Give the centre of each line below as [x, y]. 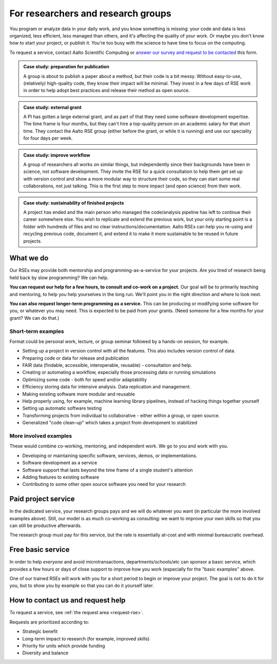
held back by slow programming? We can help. [59, 278]
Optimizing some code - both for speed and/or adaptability [85, 379]
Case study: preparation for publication [66, 67]
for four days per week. [48, 138]
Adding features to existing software [61, 477]
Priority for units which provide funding [64, 646]
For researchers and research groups [90, 13]
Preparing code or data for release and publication [76, 358]
